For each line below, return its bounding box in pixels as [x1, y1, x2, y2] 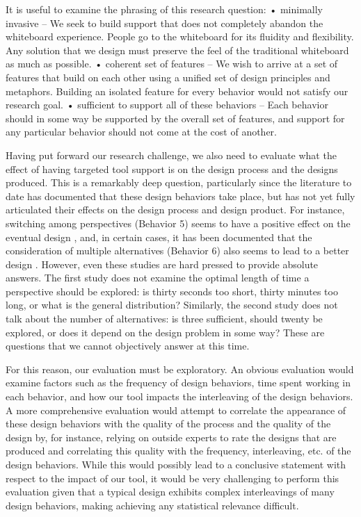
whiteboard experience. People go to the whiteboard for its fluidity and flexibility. [6, 29, 354, 44]
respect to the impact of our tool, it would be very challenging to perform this [6, 470, 339, 485]
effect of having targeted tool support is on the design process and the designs [6, 161, 338, 176]
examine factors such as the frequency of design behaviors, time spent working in [6, 375, 351, 390]
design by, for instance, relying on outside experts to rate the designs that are [6, 429, 337, 444]
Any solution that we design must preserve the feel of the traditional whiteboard [6, 42, 349, 57]
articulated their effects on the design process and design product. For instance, [6, 202, 345, 217]
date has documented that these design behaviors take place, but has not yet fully [6, 188, 355, 203]
